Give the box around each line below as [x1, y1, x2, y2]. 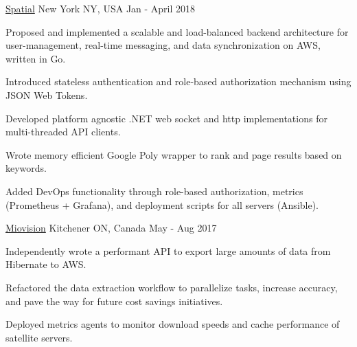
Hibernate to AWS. [5, 257, 87, 271]
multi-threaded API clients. [5, 124, 121, 139]
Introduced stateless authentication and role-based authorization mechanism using [5, 74, 352, 89]
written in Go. [5, 51, 66, 65]
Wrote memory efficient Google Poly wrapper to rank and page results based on [5, 147, 342, 161]
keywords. [5, 161, 47, 175]
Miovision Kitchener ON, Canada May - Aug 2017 [5, 221, 217, 235]
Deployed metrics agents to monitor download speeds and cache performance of [5, 317, 340, 331]
